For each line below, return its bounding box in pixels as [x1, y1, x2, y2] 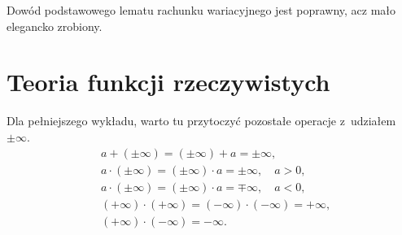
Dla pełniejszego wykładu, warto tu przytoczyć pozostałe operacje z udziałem [7, 112, 396, 129]
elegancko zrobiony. [7, 17, 103, 34]
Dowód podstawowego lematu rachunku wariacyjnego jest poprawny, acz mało [7, 2, 396, 18]
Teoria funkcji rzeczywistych [7, 65, 330, 98]
